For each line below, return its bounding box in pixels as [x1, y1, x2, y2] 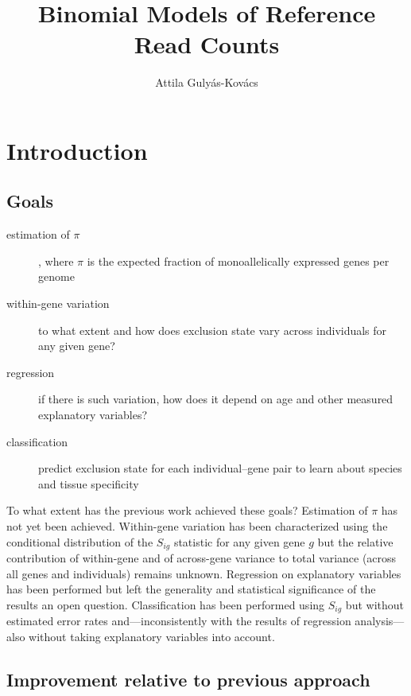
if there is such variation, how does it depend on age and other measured [38, 391, 394, 407]
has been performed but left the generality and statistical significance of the [6, 581, 376, 597]
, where [38, 252, 74, 269]
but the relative [317, 533, 394, 550]
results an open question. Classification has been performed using [6, 596, 325, 612]
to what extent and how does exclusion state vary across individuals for [38, 321, 387, 338]
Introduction [6, 134, 148, 166]
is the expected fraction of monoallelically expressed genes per [87, 252, 390, 269]
